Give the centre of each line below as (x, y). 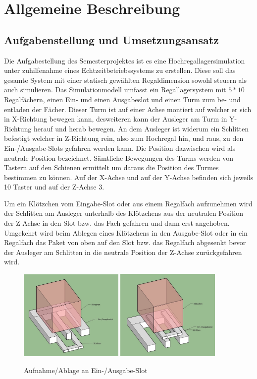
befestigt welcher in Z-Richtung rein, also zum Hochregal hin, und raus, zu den (124, 138)
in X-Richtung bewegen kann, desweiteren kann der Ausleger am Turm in (116, 119)
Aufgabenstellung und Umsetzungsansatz (111, 39)
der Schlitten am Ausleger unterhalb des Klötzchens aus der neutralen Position (124, 213)
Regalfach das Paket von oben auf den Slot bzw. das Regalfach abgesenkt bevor (125, 242)
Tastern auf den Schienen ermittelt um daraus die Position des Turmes (111, 167)
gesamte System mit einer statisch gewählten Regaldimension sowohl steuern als (126, 80)
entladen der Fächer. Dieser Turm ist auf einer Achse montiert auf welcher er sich (128, 109)
